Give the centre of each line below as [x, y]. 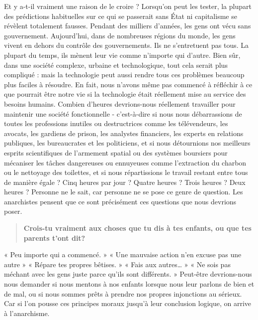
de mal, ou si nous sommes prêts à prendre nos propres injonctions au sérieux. [123, 293]
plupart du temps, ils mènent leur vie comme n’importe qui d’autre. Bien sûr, [122, 55]
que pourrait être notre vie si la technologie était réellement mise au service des [125, 94]
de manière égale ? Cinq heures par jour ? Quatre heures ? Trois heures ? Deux [125, 182]
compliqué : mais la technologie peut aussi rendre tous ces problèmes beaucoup [124, 75]
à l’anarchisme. [27, 313]
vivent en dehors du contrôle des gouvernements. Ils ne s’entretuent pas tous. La [127, 45]
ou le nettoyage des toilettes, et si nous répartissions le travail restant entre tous [126, 172]
